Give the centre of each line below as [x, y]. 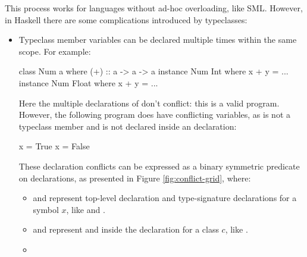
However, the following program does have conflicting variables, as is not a [155, 115]
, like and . [86, 209]
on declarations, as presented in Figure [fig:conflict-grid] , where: [135, 178]
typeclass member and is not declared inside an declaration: [128, 126]
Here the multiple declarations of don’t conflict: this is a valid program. [149, 103]
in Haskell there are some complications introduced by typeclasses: [126, 19]
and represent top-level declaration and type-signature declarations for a [165, 198]
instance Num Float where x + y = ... [88, 82]
